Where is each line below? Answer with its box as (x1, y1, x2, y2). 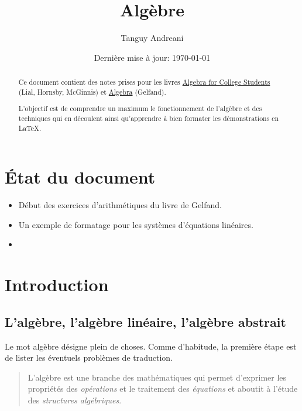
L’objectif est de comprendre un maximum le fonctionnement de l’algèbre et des (18, 103, 262, 113)
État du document (5, 165, 156, 189)
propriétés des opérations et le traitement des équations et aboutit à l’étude (28, 382, 298, 395)
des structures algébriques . (28, 393, 122, 406)
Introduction (5, 272, 109, 296)
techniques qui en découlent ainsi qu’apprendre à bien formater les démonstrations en (18, 113, 279, 123)
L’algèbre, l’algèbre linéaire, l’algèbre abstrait (5, 312, 286, 330)
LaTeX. (18, 123, 42, 133)
